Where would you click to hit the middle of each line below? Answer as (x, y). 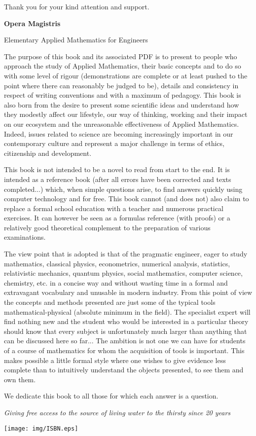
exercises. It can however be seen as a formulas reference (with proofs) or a (117, 218)
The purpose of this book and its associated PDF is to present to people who (121, 56)
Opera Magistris (32, 23)
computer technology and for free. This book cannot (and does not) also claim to (127, 199)
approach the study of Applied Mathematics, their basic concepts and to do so (123, 66)
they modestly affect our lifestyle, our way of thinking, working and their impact (126, 114)
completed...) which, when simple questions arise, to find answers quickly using (123, 189)
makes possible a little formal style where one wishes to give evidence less (115, 360)
